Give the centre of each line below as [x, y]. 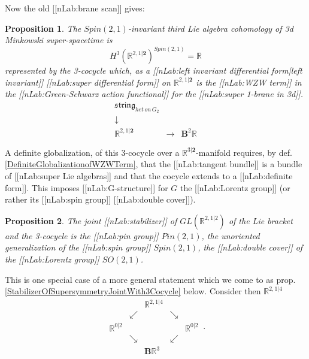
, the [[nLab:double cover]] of [250, 247]
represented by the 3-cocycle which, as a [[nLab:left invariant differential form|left [154, 70]
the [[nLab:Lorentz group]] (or [235, 187]
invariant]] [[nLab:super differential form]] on [88, 82]
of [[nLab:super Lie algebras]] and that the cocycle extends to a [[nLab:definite [149, 176]
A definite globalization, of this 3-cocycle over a [92, 152]
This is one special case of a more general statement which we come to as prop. [150, 279]
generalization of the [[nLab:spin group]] [78, 247]
